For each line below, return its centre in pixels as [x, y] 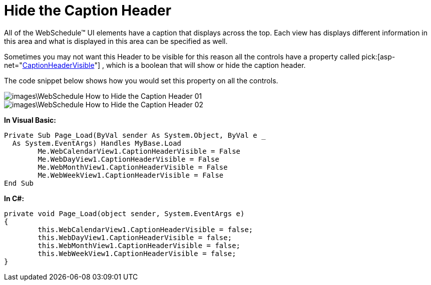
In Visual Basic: [30, 120]
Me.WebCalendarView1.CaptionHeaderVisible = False [139, 151]
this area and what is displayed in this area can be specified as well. [116, 41]
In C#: [14, 198]
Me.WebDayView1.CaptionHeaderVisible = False [128, 159]
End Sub [19, 183]
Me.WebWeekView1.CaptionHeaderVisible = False [131, 175]
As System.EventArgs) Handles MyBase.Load [97, 143]
